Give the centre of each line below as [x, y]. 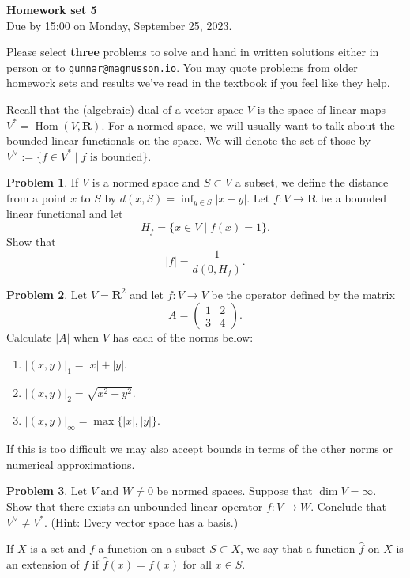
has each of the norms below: [183, 337]
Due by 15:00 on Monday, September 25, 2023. [119, 25]
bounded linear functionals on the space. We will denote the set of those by [189, 140]
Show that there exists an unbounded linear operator [135, 506]
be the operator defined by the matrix [303, 294]
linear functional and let [65, 214]
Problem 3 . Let [47, 491]
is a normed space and [146, 182]
